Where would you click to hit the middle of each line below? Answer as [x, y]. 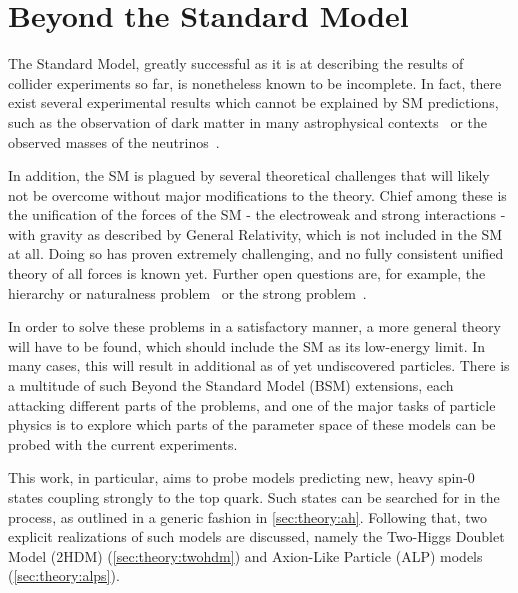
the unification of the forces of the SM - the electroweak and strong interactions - [257, 214]
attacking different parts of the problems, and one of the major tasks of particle [252, 404]
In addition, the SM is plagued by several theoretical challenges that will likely [249, 175]
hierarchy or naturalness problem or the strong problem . [187, 292]
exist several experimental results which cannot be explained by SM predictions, [253, 102]
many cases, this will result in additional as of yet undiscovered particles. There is [259, 365]
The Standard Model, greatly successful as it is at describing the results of [236, 63]
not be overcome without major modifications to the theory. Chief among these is [257, 194]
